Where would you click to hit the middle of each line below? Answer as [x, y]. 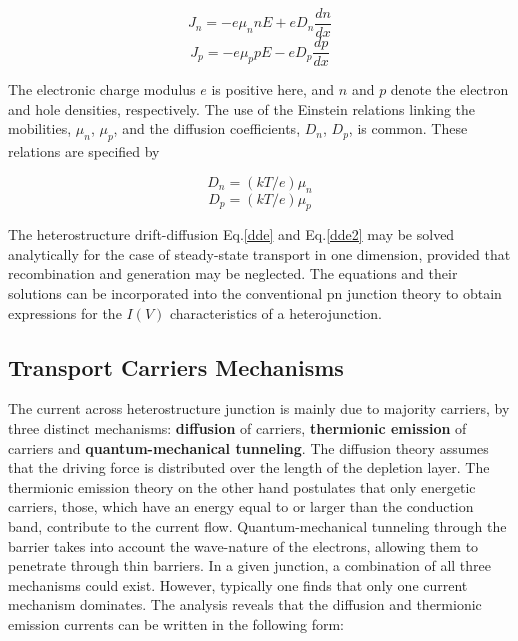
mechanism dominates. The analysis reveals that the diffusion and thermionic [245, 604]
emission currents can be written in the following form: [176, 624]
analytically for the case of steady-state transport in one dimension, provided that [259, 253]
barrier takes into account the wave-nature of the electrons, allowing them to [243, 545]
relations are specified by [84, 151]
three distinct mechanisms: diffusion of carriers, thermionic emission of [237, 428]
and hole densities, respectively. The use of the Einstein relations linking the [242, 108]
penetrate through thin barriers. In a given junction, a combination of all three [249, 565]
